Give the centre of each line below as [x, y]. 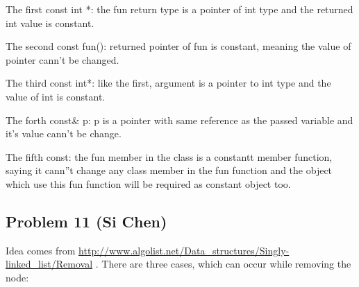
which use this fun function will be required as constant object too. [148, 183]
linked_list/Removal [49, 264]
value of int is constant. [56, 96]
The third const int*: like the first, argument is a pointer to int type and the [168, 83]
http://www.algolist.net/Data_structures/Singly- [184, 250]
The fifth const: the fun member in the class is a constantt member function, [169, 156]
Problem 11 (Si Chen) [86, 221]
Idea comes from [41, 250]
